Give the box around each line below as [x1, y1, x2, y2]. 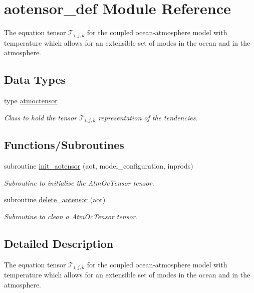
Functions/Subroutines [4, 137, 124, 153]
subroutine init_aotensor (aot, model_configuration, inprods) [4, 161, 193, 171]
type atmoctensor [4, 95, 58, 105]
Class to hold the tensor [4, 112, 77, 122]
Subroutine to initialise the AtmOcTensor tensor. [4, 177, 154, 188]
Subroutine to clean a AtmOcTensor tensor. [4, 211, 138, 221]
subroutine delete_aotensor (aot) [4, 194, 106, 205]
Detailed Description [4, 235, 114, 251]
